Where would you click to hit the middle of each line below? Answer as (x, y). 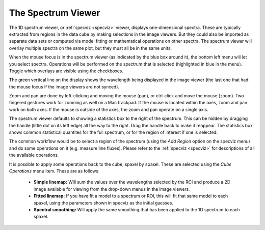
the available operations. (34, 155)
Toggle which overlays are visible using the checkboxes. (66, 71)
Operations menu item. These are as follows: (54, 171)
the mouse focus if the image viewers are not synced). (64, 86)
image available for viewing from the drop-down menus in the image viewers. (112, 189)
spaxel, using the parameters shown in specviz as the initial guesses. (104, 203)
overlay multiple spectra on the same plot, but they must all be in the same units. (90, 48)
